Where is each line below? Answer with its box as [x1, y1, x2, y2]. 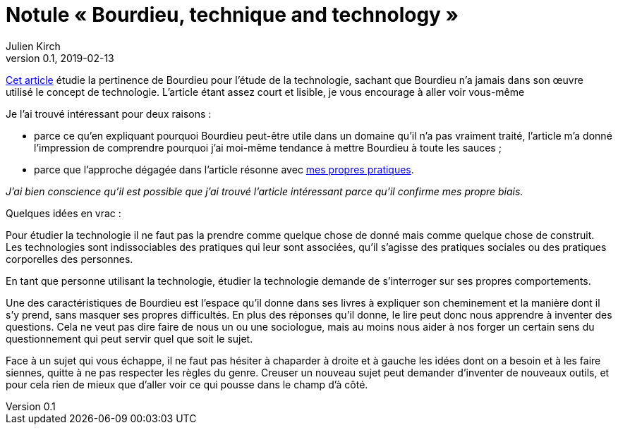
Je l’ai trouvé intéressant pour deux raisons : [6, 107, 212, 120]
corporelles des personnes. [6, 252, 133, 265]
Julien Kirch [6, 39, 61, 52]
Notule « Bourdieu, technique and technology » [6, 3, 459, 27]
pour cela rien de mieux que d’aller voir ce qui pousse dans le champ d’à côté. [6, 378, 368, 391]
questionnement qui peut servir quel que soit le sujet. [6, 332, 253, 345]
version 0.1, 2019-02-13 [6, 51, 114, 64]
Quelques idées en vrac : [6, 207, 121, 219]
